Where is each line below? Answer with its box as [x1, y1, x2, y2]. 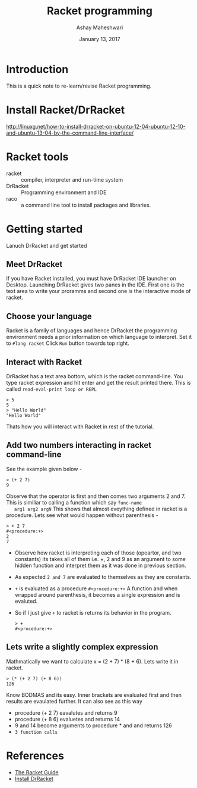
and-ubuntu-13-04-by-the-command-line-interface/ [6, 129, 134, 136]
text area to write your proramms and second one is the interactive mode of [6, 288, 191, 295]
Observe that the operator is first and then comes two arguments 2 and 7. [6, 493, 186, 500]
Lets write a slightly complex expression [6, 642, 158, 652]
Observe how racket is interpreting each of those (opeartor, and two [14, 549, 182, 556]
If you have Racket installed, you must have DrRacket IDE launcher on [6, 275, 176, 282]
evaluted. [14, 597, 38, 605]
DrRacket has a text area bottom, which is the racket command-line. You [6, 372, 183, 379]
